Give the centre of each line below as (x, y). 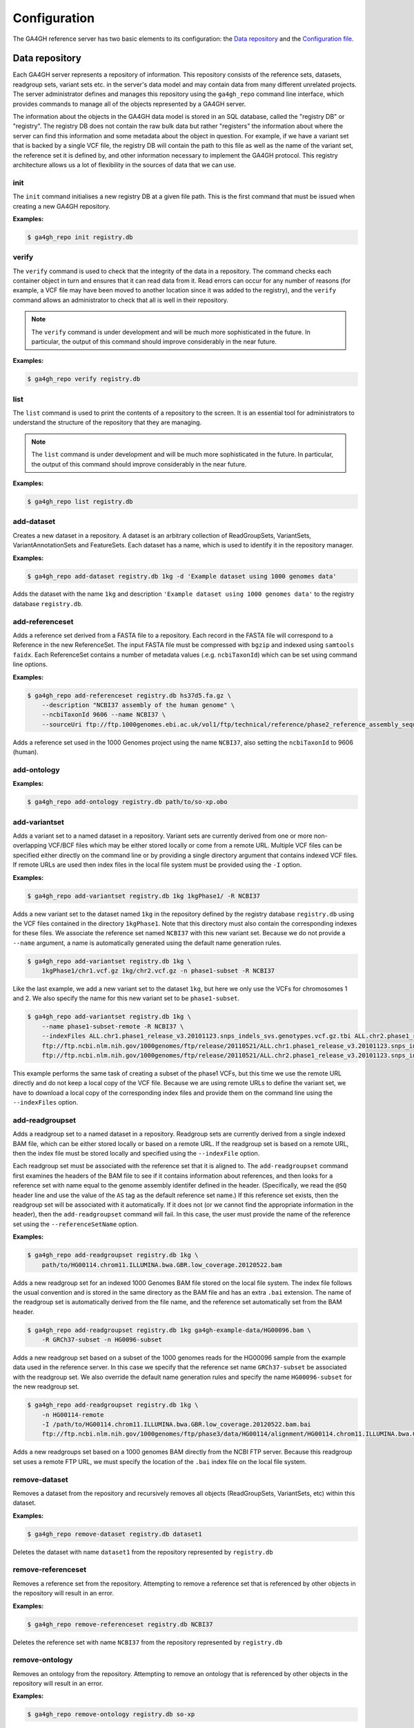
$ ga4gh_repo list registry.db (80, 501)
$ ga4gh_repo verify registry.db (84, 379)
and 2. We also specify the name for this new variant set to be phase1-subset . (126, 998)
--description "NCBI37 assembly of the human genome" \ (138, 705)
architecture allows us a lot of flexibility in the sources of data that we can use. (124, 165)
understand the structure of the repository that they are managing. (107, 422)
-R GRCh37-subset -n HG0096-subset (102, 1340)
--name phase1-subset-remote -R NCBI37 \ (113, 1026)
